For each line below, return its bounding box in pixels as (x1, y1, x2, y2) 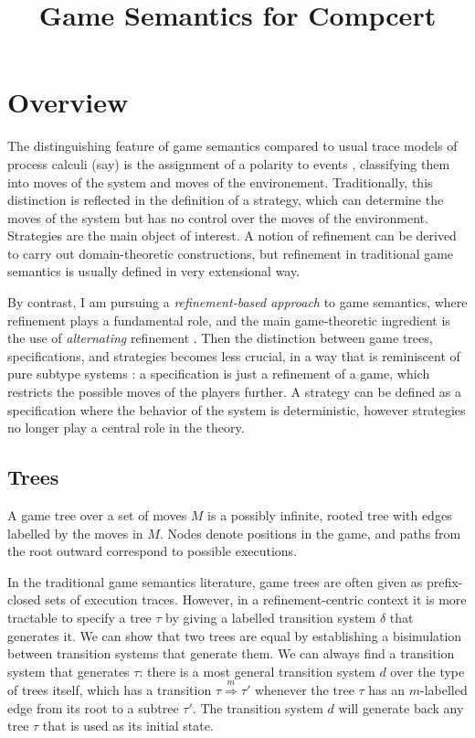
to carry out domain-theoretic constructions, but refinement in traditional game (7, 243, 454, 262)
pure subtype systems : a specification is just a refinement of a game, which (7, 364, 430, 383)
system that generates (7, 661, 130, 680)
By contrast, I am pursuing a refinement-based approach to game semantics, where (7, 293, 468, 312)
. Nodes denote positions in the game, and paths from (159, 523, 461, 542)
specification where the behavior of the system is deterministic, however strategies (7, 400, 466, 419)
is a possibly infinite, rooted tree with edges (207, 506, 452, 525)
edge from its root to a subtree (7, 698, 179, 717)
